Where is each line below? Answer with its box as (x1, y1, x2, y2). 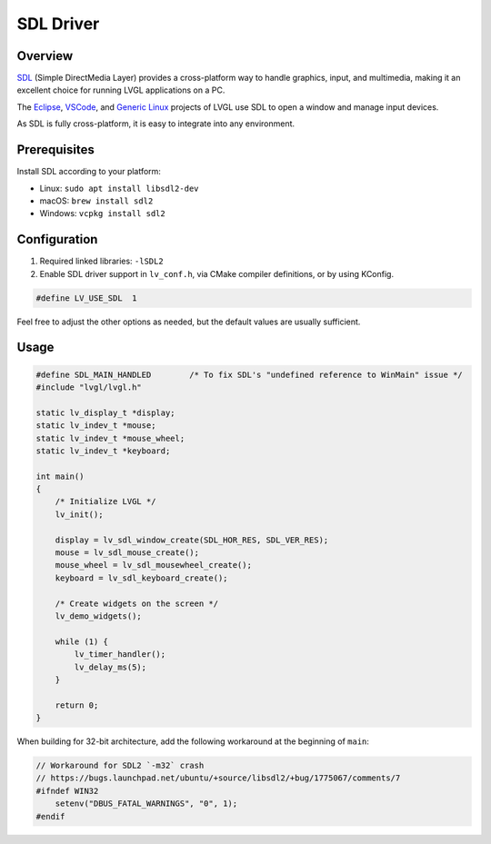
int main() (35, 471, 85, 482)
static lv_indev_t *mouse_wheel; (35, 432, 185, 443)
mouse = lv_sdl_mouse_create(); (55, 548, 200, 558)
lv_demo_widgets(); (55, 611, 143, 621)
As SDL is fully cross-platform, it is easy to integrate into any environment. (16, 118, 296, 129)
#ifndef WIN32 (35, 786, 99, 796)
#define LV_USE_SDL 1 (35, 293, 137, 303)
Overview (16, 48, 74, 64)
